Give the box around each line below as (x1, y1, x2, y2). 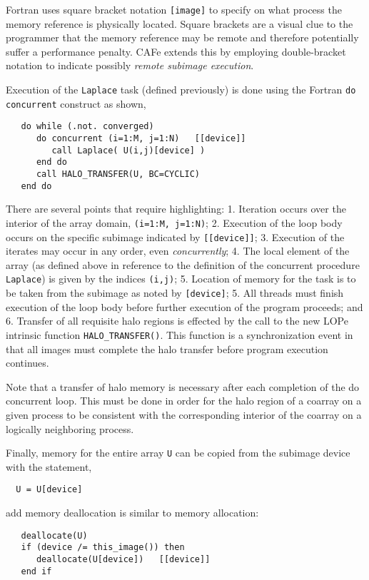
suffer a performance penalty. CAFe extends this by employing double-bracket (6, 44, 346, 58)
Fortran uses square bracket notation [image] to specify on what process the (6, 2, 342, 16)
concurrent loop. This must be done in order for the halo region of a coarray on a (6, 393, 362, 408)
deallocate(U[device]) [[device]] (36, 554, 211, 564)
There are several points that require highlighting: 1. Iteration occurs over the (6, 201, 346, 216)
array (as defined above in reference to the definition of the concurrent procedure (6, 257, 360, 272)
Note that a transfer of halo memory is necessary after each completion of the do (6, 379, 360, 394)
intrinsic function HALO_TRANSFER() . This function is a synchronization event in (6, 327, 353, 342)
